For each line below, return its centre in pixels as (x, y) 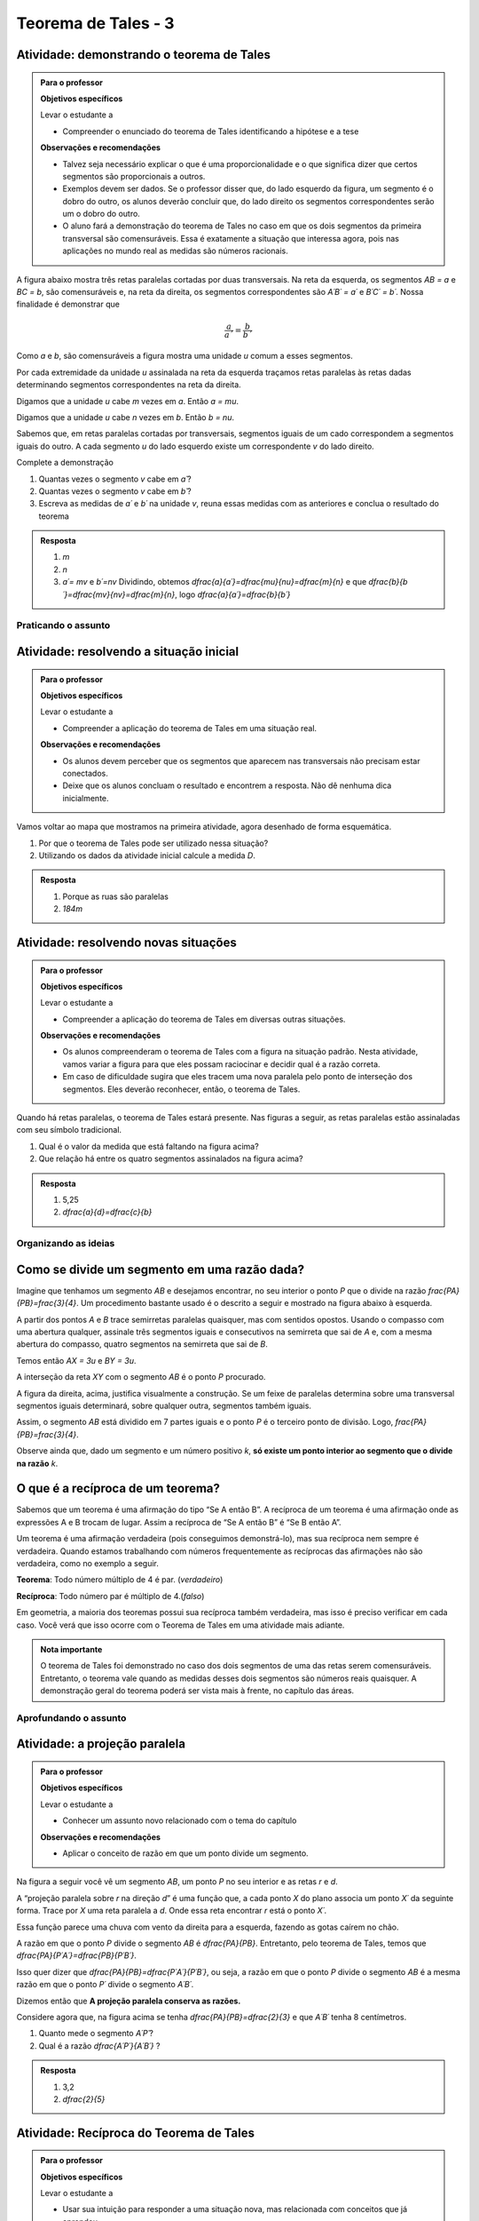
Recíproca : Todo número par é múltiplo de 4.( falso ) (110, 1596)
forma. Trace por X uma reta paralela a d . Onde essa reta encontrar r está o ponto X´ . (172, 1911)
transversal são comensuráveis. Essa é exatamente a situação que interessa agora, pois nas (231, 238)
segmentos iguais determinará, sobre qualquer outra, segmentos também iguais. (164, 1405)
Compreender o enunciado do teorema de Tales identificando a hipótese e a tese (211, 131)
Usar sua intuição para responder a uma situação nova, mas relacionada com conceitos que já (235, 2209)
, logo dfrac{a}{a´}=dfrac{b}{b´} (232, 594)
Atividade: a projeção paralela (101, 1744)
